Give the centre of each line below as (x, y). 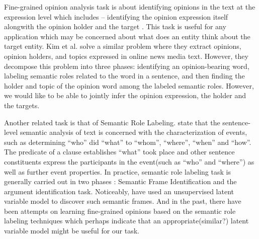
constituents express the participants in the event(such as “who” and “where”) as (129, 161)
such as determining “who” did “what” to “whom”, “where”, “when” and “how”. (128, 142)
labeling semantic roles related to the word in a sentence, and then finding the (124, 76)
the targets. (22, 105)
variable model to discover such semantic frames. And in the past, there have (123, 201)
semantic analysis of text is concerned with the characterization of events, (134, 132)
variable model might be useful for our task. (72, 231)
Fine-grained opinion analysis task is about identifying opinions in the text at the (130, 7)
